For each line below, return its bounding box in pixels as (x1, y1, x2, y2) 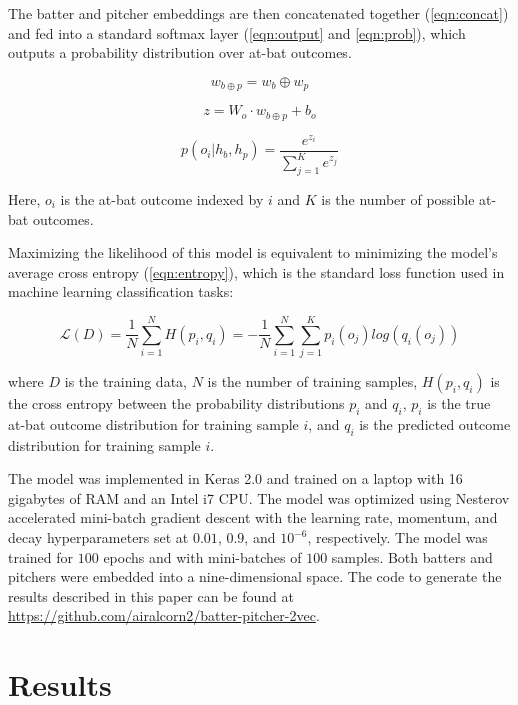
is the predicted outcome (359, 413, 511, 434)
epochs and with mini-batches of (103, 546, 302, 567)
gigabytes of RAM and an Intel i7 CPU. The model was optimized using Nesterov (8, 487, 510, 508)
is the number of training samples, (207, 371, 418, 392)
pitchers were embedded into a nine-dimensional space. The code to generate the (8, 566, 502, 587)
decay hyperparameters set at (8, 527, 189, 548)
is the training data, (64, 371, 187, 392)
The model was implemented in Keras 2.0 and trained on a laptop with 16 (8, 468, 463, 489)
